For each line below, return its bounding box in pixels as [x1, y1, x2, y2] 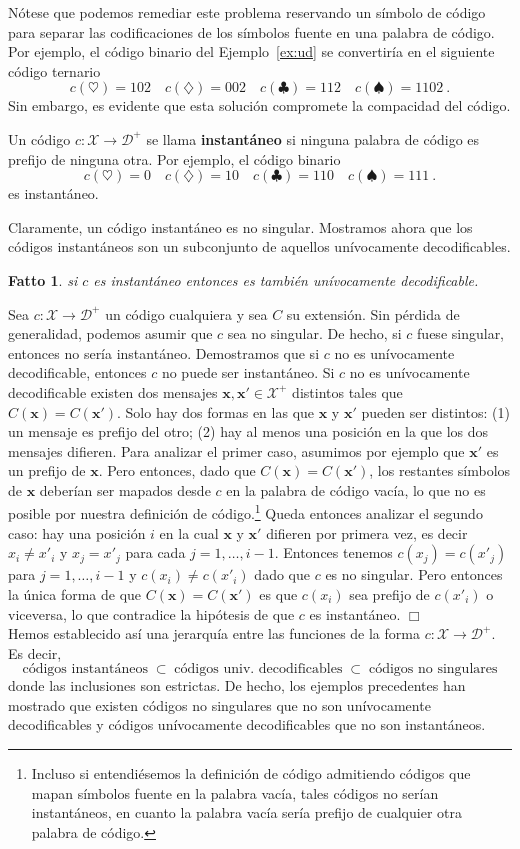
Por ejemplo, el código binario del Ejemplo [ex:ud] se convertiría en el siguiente [8, 41, 495, 62]
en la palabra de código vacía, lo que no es [226, 479, 486, 500]
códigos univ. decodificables [174, 662, 343, 677]
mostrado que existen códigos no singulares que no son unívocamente [8, 694, 431, 715]
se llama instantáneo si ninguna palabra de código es [146, 128, 480, 149]
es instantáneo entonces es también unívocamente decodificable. [93, 269, 479, 290]
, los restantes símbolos [369, 460, 511, 481]
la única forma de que [8, 583, 142, 604]
